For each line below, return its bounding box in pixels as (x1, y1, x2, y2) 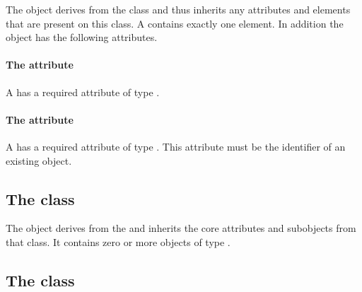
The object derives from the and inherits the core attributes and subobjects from (6, 221, 356, 235)
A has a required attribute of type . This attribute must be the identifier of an (6, 139, 346, 153)
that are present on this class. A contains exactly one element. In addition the (6, 16, 344, 30)
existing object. (6, 153, 72, 168)
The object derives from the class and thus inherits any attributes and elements (6, 2, 351, 16)
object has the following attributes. (6, 30, 158, 45)
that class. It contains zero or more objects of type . (6, 234, 230, 249)
